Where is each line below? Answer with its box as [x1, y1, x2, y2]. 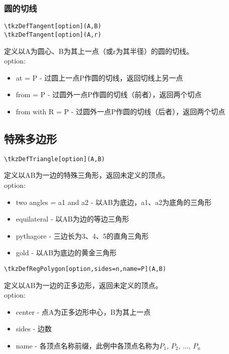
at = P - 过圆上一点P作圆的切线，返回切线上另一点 [16, 72, 183, 83]
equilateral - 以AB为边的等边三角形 [16, 214, 129, 224]
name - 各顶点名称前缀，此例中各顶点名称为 [16, 340, 160, 350]
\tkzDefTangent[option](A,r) [4, 31, 102, 38]
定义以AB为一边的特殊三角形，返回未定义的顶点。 [4, 170, 170, 180]
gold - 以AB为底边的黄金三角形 [16, 247, 117, 258]
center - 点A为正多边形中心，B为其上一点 [16, 306, 151, 317]
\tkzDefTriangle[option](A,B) [4, 155, 105, 163]
